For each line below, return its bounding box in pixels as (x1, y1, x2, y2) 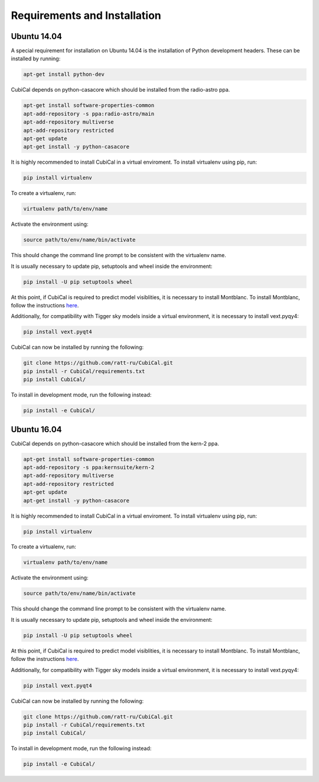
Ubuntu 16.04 (11, 424, 62, 434)
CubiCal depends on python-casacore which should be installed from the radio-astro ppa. (11, 86, 230, 93)
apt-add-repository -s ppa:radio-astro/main (23, 110, 155, 117)
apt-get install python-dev (23, 71, 105, 78)
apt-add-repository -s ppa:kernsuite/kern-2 (23, 464, 155, 471)
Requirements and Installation (11, 9, 162, 22)
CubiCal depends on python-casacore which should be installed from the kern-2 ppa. (11, 440, 220, 447)
